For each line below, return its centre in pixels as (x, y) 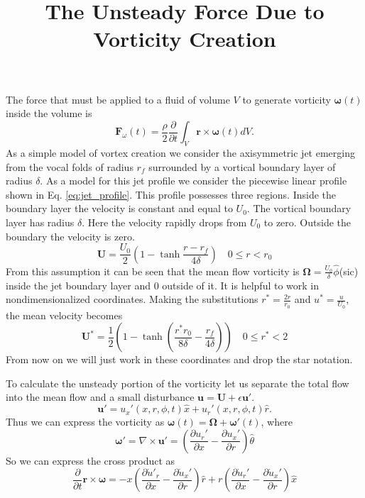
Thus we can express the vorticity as (85, 422)
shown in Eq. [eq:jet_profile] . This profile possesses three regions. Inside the (171, 194)
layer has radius (40, 222)
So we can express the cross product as (91, 460)
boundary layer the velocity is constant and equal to (119, 208)
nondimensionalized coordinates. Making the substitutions (132, 299)
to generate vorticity (287, 99)
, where (277, 422)
